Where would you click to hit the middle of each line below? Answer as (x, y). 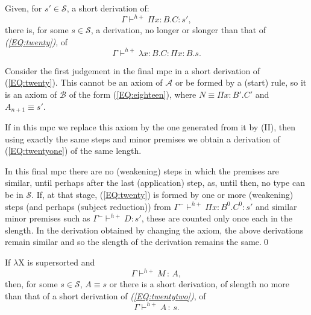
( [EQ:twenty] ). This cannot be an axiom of (84, 82)
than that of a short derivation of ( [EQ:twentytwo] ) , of (105, 295)
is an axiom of (31, 94)
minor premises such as (48, 218)
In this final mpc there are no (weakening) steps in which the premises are (142, 170)
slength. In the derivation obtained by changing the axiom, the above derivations (154, 230)
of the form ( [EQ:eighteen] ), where (133, 94)
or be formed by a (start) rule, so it (241, 82)
